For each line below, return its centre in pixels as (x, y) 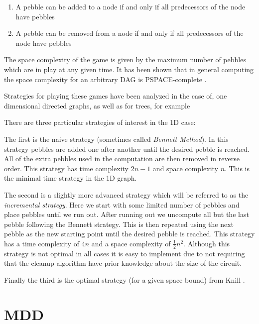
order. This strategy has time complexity (66, 168)
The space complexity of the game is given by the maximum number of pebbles (125, 59)
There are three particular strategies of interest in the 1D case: (100, 122)
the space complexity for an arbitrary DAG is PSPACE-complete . (105, 79)
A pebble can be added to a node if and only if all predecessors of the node (130, 6)
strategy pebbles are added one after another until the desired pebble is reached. (127, 149)
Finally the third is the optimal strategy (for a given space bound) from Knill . (125, 279)
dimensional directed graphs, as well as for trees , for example (97, 105)
